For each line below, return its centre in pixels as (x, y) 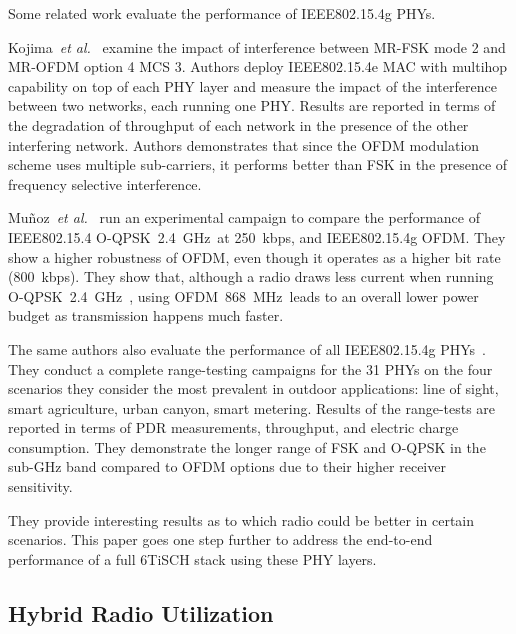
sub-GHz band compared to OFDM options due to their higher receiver (227, 466)
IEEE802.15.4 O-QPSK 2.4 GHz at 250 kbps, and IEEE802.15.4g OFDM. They (257, 236)
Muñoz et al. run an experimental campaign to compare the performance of (244, 217)
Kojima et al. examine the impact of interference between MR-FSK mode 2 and (257, 46)
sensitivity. (40, 486)
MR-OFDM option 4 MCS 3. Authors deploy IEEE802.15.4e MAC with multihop (258, 66)
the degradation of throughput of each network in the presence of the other (238, 124)
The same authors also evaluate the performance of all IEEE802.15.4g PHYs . (247, 348)
